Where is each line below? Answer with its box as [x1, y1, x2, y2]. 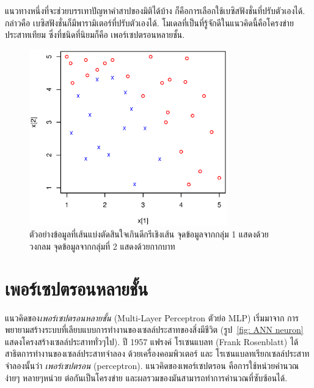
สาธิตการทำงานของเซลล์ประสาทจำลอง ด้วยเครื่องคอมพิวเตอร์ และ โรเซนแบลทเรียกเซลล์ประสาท [5, 347, 310, 360]
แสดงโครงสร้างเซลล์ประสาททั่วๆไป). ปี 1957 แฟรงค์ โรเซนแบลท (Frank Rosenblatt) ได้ [5, 335, 299, 348]
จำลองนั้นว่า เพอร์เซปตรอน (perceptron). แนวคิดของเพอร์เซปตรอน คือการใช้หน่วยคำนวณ [5, 359, 299, 372]
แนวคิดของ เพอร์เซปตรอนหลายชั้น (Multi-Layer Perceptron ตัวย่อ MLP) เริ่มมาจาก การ [5, 311, 299, 324]
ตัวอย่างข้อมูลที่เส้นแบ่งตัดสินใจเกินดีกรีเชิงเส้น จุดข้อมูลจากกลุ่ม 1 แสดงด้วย [29, 228, 269, 241]
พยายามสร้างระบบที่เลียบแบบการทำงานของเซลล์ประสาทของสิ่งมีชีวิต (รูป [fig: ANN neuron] [5, 323, 304, 336]
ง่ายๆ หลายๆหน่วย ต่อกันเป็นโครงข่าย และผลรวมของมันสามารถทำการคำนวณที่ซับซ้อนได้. [5, 371, 288, 384]
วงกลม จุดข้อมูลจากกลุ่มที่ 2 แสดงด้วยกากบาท [29, 239, 175, 252]
